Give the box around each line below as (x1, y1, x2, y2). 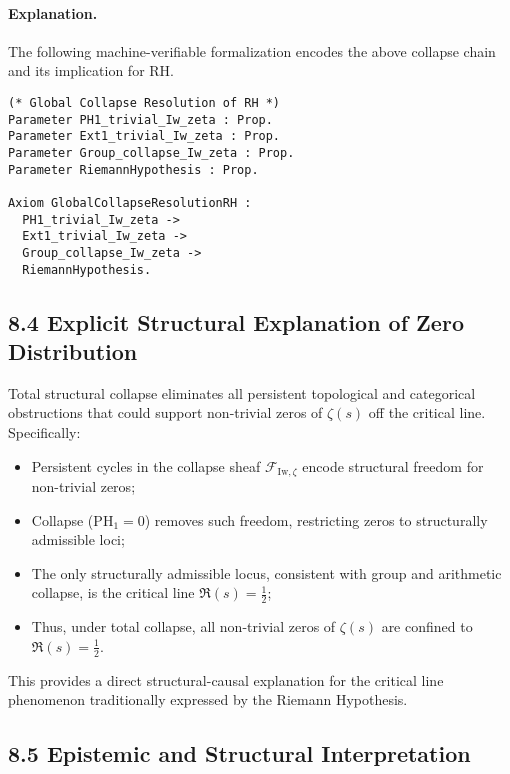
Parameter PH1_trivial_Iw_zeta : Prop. (8, 112, 273, 127)
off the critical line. (368, 402, 486, 423)
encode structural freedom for (302, 455, 484, 476)
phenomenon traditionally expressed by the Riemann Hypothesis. (8, 689, 408, 710)
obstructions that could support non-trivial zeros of (8, 402, 323, 423)
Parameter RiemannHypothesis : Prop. (8, 162, 259, 177)
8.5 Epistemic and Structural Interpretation (8, 738, 471, 769)
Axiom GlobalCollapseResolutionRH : (8, 195, 252, 210)
